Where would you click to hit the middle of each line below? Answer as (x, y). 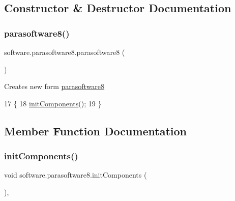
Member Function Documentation (96, 131)
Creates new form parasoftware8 (54, 86)
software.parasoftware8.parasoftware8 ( (65, 52)
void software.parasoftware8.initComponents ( (76, 175)
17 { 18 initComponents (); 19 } (53, 103)
